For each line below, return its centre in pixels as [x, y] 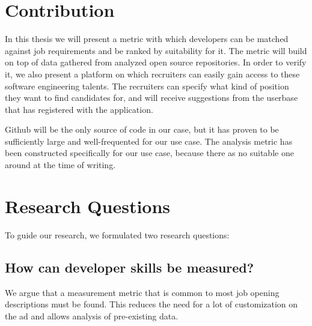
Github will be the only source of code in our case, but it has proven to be [142, 129]
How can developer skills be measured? [130, 267]
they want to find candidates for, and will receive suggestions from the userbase [151, 98]
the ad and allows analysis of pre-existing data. [92, 315]
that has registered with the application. [79, 109]
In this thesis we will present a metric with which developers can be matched [147, 39]
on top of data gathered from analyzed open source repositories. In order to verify [156, 62]
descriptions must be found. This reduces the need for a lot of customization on [151, 304]
